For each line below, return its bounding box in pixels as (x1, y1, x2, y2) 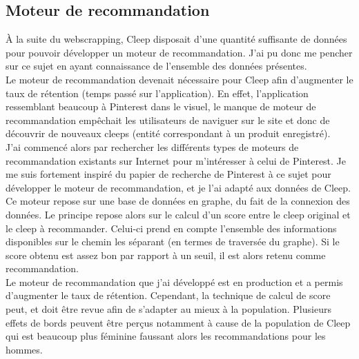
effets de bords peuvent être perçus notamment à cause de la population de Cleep (6, 315, 351, 329)
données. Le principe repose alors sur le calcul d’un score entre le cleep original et (6, 207, 351, 221)
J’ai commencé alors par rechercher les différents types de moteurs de (6, 139, 299, 154)
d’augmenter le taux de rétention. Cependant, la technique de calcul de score (6, 288, 331, 302)
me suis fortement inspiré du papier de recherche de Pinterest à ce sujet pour (6, 167, 331, 181)
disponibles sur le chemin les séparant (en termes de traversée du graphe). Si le (6, 234, 340, 249)
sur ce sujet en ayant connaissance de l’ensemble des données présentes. (6, 59, 307, 73)
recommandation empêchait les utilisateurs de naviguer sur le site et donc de (6, 112, 330, 127)
